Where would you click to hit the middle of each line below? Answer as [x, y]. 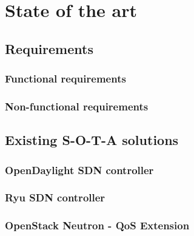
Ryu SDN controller [55, 197]
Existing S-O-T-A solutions [92, 140]
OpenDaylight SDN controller [79, 170]
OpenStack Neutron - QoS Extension [97, 225]
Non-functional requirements [77, 106]
